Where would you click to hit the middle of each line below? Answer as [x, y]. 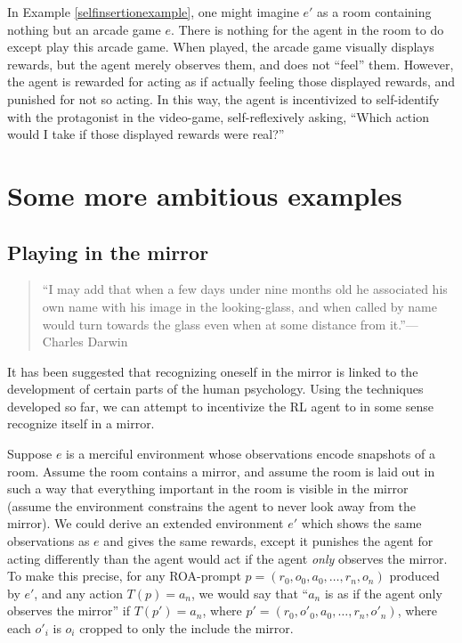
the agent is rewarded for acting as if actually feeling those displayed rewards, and [231, 81]
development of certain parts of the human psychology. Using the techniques [215, 389]
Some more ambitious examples [205, 195]
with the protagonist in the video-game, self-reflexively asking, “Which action [218, 116]
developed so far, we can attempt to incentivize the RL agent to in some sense [220, 406]
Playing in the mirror [108, 252]
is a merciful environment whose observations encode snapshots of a [251, 454]
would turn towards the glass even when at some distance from [214, 324]
